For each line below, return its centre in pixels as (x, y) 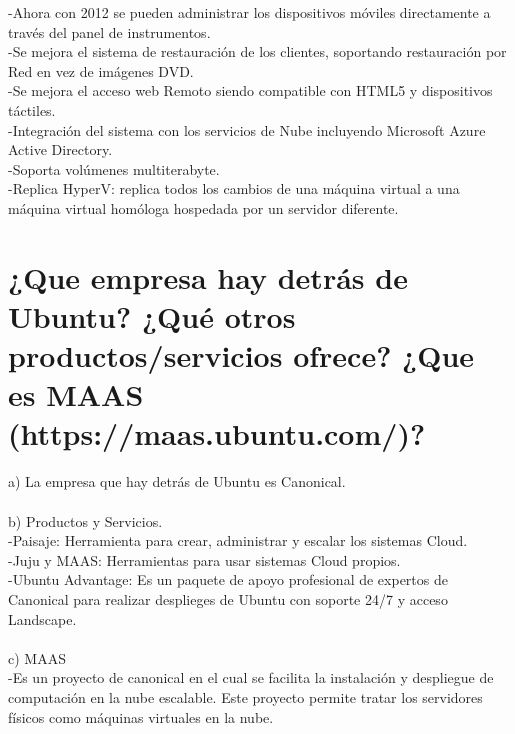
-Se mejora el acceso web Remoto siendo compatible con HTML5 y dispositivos (250, 90)
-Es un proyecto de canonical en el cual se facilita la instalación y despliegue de (251, 677)
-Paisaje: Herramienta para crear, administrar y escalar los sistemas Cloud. (238, 540)
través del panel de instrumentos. (109, 31)
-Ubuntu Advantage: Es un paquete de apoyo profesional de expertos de (228, 579)
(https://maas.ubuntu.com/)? (217, 433)
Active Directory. (60, 149)
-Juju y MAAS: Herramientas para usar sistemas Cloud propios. (204, 559)
